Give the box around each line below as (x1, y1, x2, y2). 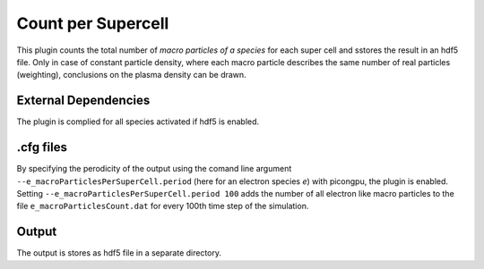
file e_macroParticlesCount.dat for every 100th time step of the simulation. (16, 201, 309, 212)
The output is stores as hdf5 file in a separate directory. (16, 248, 222, 258)
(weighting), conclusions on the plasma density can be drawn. (16, 70, 246, 80)
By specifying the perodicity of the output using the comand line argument (16, 164, 292, 174)
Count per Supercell (16, 13, 169, 33)
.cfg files (16, 139, 67, 156)
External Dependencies (16, 93, 151, 108)
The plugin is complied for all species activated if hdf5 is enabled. (16, 116, 260, 127)
